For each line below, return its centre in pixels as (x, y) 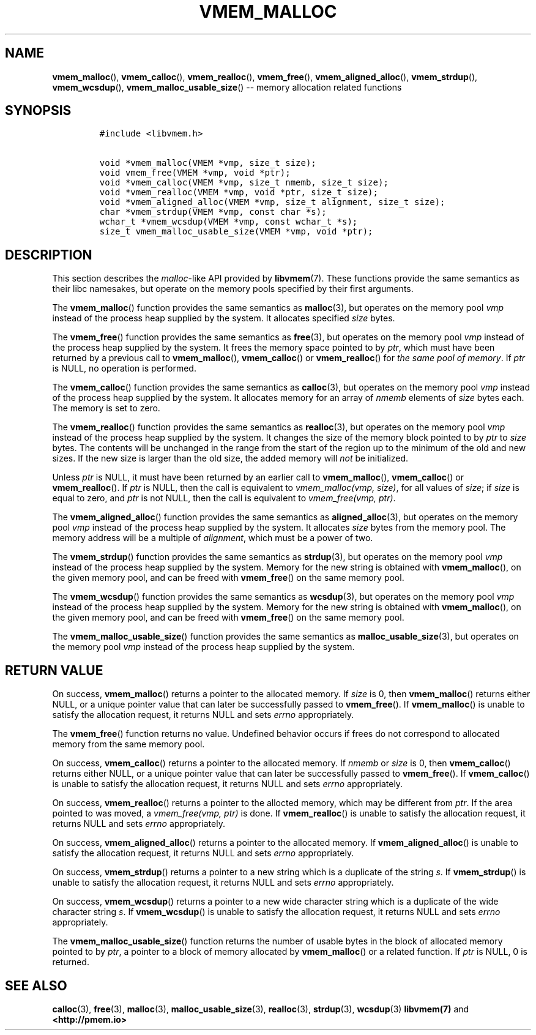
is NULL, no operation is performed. (124, 368)
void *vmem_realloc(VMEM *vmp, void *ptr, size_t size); (239, 192)
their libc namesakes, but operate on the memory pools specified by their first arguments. (233, 289)
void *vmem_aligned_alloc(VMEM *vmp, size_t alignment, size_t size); (272, 202)
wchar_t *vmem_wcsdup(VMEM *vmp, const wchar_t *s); (229, 222)
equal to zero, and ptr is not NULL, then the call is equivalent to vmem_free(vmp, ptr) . (224, 498)
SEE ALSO (36, 985)
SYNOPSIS (38, 111)
